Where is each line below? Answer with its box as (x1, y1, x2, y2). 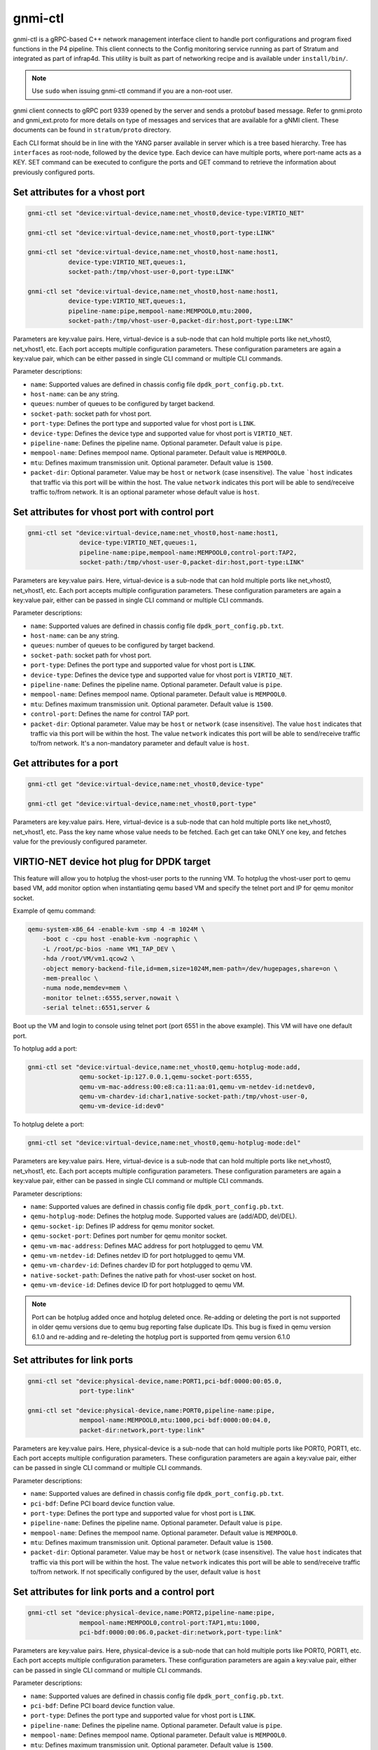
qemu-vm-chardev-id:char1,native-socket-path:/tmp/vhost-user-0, (79, 1093, 309, 1100)
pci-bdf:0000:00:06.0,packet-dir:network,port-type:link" (79, 1628, 283, 1637)
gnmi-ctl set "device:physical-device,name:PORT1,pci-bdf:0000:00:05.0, (27, 1377, 283, 1385)
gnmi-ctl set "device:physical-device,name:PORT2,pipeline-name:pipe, (27, 1609, 276, 1617)
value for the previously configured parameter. (13, 837, 147, 846)
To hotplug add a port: (13, 1044, 78, 1053)
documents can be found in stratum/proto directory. (13, 126, 171, 134)
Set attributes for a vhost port (13, 186, 145, 198)
